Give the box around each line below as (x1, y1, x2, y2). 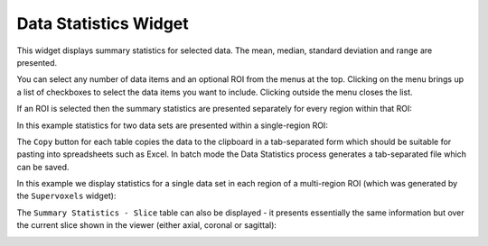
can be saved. (16, 161, 70, 172)
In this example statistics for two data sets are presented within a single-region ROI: (16, 120, 329, 131)
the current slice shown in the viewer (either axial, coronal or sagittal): (16, 220, 277, 231)
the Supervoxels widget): (16, 190, 117, 202)
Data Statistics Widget (16, 14, 189, 33)
